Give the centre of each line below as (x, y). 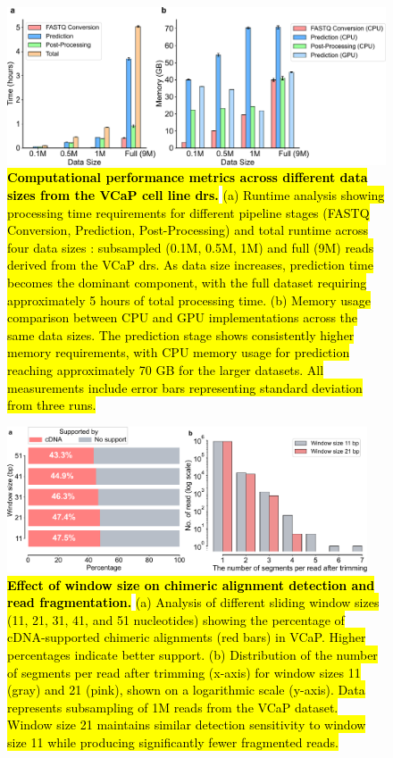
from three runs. (52, 405)
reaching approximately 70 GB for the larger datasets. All (166, 369)
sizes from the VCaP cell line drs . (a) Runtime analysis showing (196, 194)
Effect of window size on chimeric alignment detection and (191, 584)
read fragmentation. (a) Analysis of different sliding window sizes (193, 602)
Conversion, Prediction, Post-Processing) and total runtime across (188, 230)
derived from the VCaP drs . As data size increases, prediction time (190, 265)
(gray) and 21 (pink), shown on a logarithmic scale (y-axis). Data (186, 690)
